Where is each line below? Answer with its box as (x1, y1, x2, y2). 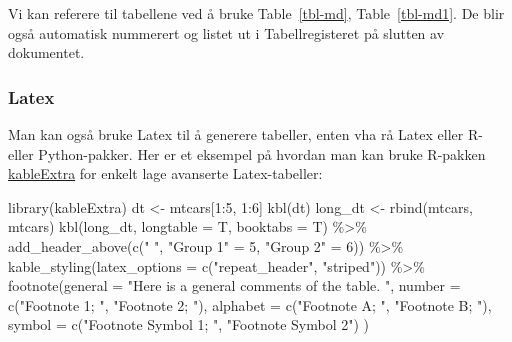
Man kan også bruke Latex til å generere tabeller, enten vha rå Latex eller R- (8, 124, 483, 144)
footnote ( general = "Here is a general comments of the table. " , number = (8, 275, 461, 296)
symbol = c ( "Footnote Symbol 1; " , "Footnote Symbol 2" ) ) (8, 314, 370, 335)
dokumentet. (8, 42, 85, 63)
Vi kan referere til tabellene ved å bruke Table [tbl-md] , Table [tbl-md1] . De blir (8, 3, 505, 23)
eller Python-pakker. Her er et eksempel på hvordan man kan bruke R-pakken (8, 143, 486, 164)
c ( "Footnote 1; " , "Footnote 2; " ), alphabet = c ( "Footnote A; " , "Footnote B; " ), (8, 294, 492, 315)
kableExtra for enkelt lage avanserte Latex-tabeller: (8, 163, 323, 184)
